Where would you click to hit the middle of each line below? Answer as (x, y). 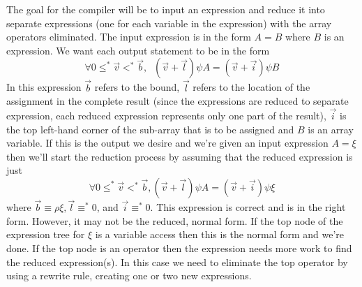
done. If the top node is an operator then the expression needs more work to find (179, 248)
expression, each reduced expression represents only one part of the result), (166, 115)
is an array (331, 129)
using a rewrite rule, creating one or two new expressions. (129, 275)
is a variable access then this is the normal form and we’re (220, 234)
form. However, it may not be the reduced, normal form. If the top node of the (175, 220)
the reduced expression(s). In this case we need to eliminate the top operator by (177, 262)
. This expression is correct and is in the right (248, 207)
